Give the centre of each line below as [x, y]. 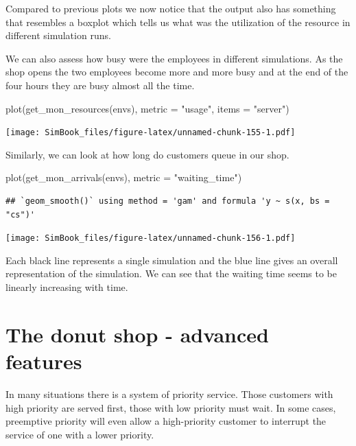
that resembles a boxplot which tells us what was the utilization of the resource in [178, 22]
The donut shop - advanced [137, 334]
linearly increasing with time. [67, 287]
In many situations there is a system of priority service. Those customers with [169, 394]
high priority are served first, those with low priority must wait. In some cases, [171, 407]
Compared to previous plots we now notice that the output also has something [171, 8]
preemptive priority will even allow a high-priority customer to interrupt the [166, 421]
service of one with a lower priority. [80, 434]
